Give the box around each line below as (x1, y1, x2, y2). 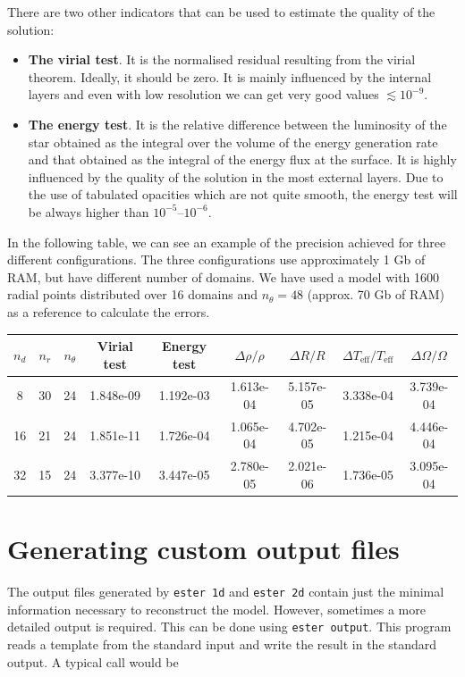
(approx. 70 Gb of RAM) (307, 285, 444, 304)
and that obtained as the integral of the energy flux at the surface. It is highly (28, 150, 457, 169)
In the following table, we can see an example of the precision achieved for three (7, 232, 446, 251)
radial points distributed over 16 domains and (7, 285, 258, 304)
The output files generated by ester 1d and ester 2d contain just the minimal (7, 582, 444, 601)
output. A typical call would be (7, 652, 179, 671)
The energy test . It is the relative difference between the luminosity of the (28, 114, 447, 133)
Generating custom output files (7, 531, 400, 567)
